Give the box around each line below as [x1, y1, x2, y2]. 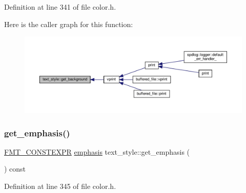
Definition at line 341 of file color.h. [4, 2, 116, 12]
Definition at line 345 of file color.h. [4, 181, 116, 191]
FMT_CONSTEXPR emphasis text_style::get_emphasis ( [4, 146, 190, 157]
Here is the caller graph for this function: [4, 18, 133, 29]
